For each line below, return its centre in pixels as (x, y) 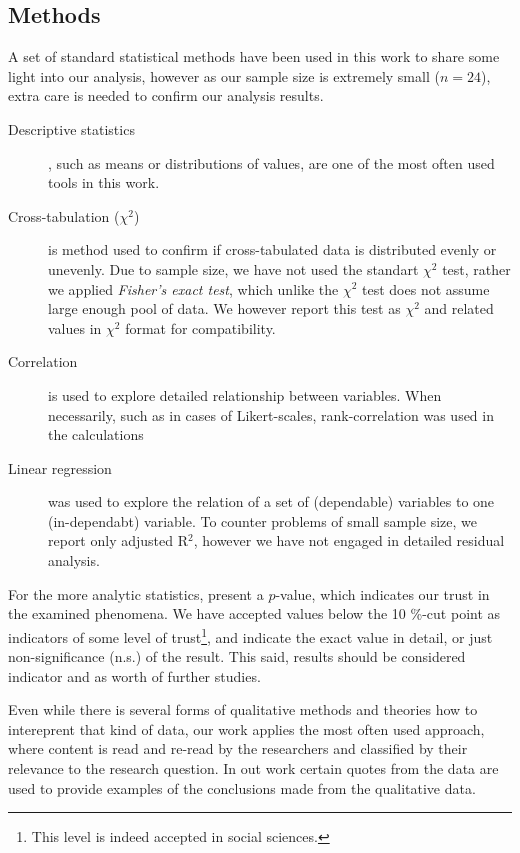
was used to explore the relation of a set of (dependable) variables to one (271, 501)
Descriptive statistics (71, 128)
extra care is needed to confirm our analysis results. (166, 95)
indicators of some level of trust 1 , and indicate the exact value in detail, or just (250, 635)
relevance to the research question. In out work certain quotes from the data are (253, 768)
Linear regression (60, 467)
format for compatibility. (200, 327)
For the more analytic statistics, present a (136, 593)
